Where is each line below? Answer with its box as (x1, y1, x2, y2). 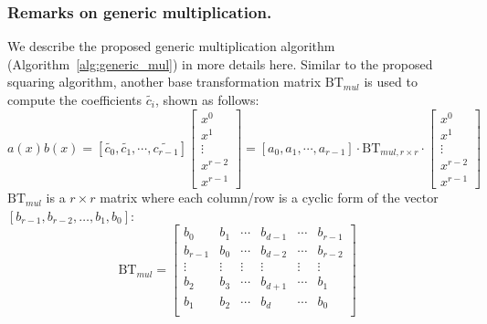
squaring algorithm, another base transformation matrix (7, 72, 322, 91)
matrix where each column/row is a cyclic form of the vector (100, 188, 439, 207)
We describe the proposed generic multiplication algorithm (7, 37, 335, 56)
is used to (364, 72, 418, 91)
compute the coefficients (7, 90, 143, 109)
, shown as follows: (154, 90, 259, 109)
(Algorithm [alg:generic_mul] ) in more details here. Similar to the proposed (7, 54, 433, 73)
